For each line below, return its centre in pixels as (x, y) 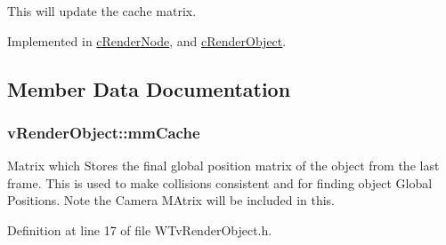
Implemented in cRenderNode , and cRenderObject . (147, 40)
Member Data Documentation (149, 88)
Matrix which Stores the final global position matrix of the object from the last (223, 166)
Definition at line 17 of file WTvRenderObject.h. (140, 229)
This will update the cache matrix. (102, 11)
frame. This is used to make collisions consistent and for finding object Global (220, 182)
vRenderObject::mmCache (104, 132)
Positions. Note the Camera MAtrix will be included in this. (171, 200)
